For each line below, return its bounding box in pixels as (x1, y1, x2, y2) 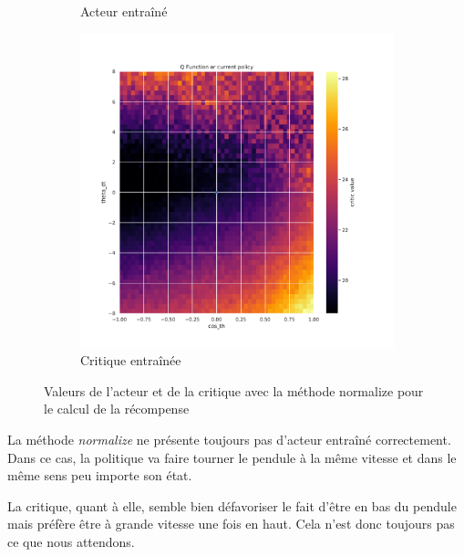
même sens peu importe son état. (7, 466, 192, 485)
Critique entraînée (80, 351, 181, 370)
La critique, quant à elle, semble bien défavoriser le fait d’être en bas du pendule (7, 496, 457, 515)
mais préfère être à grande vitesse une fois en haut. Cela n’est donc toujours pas (7, 514, 455, 533)
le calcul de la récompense (44, 399, 190, 418)
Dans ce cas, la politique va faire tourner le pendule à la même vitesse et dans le (7, 447, 457, 467)
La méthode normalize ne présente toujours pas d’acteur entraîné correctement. (7, 429, 451, 448)
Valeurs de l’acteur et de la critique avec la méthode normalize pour (44, 381, 424, 400)
